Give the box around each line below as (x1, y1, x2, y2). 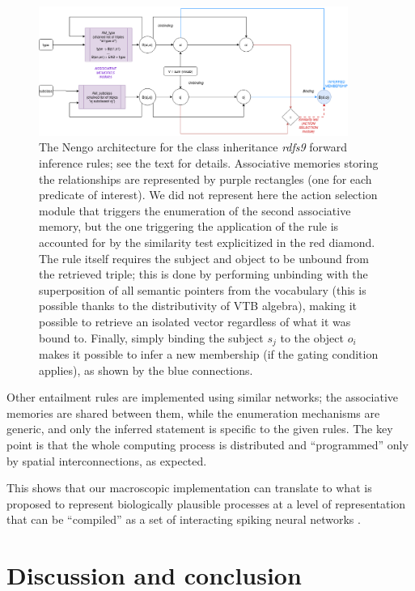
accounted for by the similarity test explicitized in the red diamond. (39, 234, 375, 251)
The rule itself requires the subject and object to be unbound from (39, 249, 369, 266)
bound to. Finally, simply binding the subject (39, 329, 264, 346)
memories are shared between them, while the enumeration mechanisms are (6, 404, 380, 421)
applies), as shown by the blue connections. (39, 361, 253, 378)
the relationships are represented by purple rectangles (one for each (39, 170, 372, 187)
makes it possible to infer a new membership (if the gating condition (39, 346, 379, 363)
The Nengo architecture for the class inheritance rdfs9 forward (39, 138, 348, 155)
